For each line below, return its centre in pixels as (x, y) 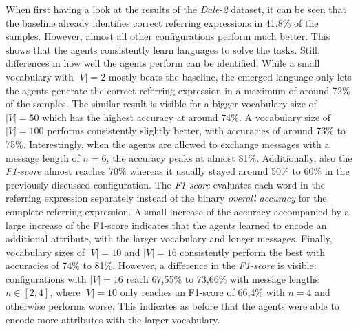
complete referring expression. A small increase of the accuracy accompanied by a (178, 211)
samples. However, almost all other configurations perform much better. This (168, 36)
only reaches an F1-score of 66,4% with (202, 292)
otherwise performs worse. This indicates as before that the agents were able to (172, 306)
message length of (43, 157)
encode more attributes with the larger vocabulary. (113, 319)
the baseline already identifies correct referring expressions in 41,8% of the (162, 22)
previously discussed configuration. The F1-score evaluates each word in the (165, 184)
